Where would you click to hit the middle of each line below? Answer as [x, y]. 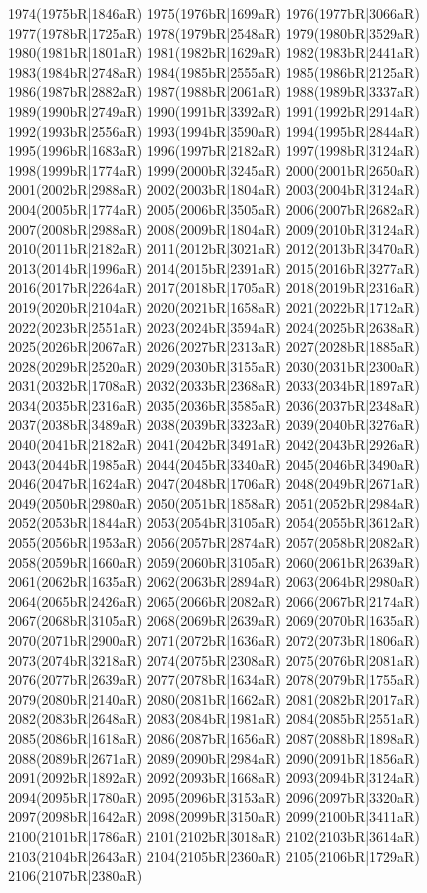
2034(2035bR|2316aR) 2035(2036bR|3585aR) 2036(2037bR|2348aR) [214, 404]
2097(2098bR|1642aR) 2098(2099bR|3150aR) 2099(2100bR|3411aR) [214, 816]
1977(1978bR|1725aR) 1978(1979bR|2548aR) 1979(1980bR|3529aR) [214, 32]
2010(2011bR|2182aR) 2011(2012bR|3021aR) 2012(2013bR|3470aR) [214, 248]
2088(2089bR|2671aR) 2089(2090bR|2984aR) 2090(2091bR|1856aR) [214, 757]
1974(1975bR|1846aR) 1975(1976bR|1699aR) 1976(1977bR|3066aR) [214, 13]
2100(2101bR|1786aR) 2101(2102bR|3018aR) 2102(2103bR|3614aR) [214, 835]
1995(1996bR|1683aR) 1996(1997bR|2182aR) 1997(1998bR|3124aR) [214, 150]
